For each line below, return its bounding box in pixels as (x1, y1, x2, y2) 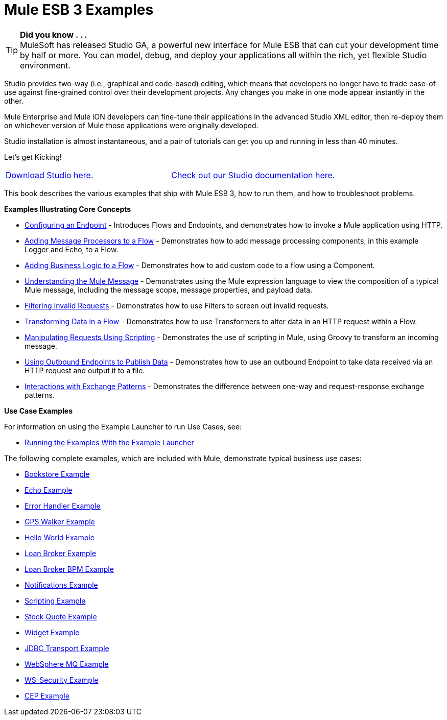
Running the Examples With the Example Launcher (25, 438, 194, 447)
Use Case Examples (4, 406, 73, 415)
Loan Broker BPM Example (25, 564, 114, 573)
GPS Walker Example (25, 517, 95, 526)
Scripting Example (25, 596, 86, 605)
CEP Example (25, 691, 69, 700)
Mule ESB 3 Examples (4, 1, 154, 18)
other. (4, 96, 23, 105)
